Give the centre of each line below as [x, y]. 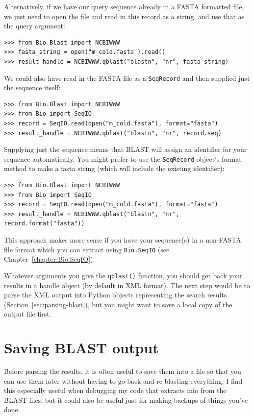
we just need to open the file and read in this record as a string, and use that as [124, 16]
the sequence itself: [32, 87]
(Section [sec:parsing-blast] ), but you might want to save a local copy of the [118, 304]
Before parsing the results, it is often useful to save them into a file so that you [123, 371]
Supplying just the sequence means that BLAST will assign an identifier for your [126, 149]
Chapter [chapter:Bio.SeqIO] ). [50, 259]
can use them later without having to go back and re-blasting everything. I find [123, 380]
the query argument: [35, 26]
